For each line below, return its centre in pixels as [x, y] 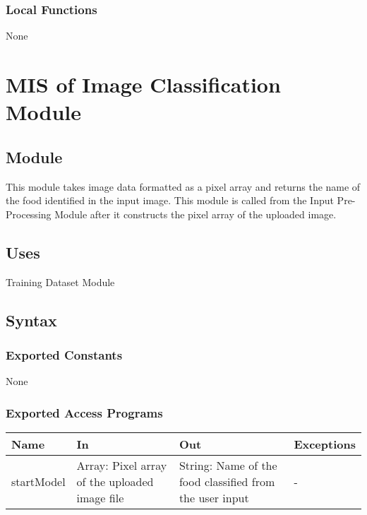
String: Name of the [228, 465]
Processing [29, 214]
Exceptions [325, 444]
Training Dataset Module [60, 282]
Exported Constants [64, 354]
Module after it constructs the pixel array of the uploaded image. [195, 214]
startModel [38, 481]
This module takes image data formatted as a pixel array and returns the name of [183, 186]
